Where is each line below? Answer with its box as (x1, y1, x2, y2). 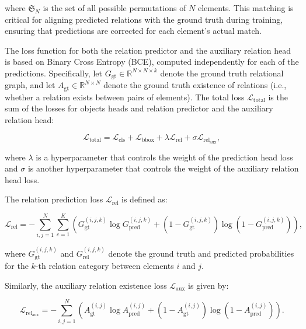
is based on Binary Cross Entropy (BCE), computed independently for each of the (5, 55, 299, 68)
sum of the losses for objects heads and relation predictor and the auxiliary (5, 102, 273, 114)
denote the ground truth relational (160, 66, 284, 79)
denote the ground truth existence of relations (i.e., (103, 79, 287, 91)
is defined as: (121, 193, 168, 205)
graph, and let (5, 79, 55, 91)
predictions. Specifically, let (5, 66, 102, 79)
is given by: (188, 279, 229, 291)
